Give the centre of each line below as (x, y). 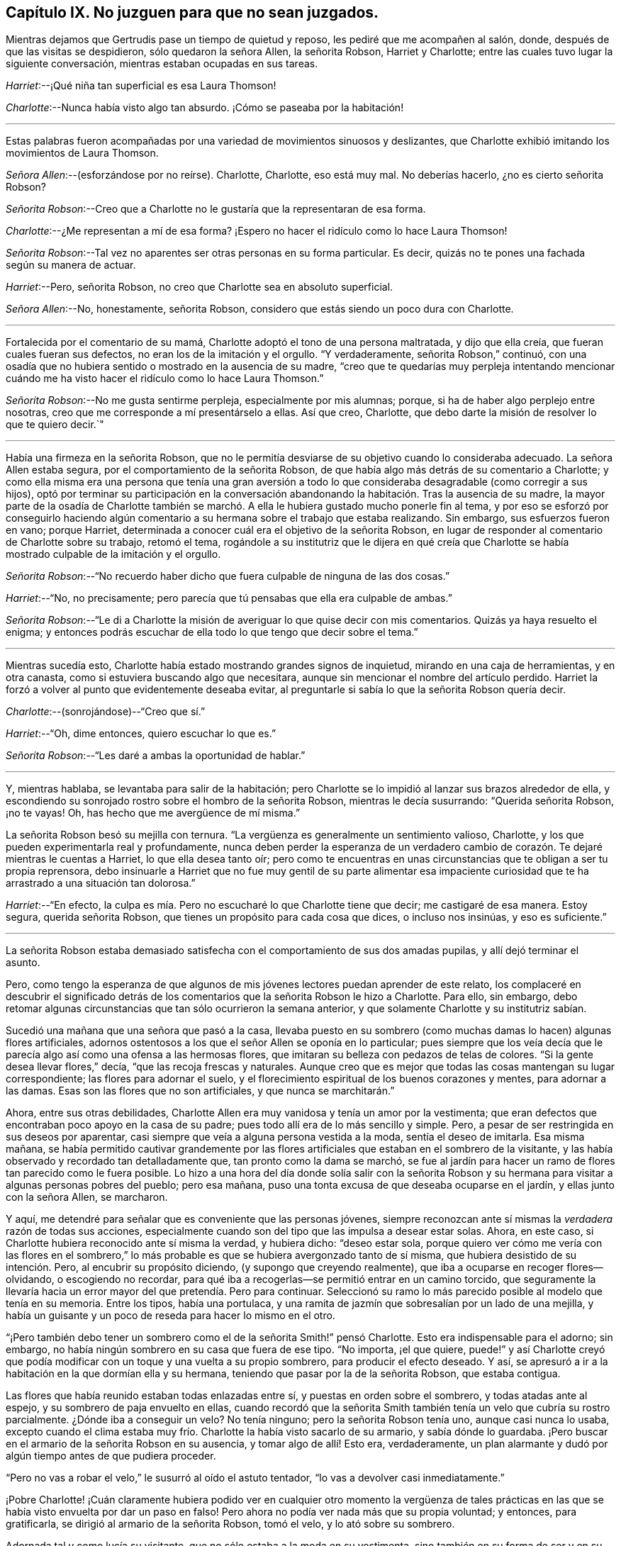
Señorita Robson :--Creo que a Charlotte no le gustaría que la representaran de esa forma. (216, 209)
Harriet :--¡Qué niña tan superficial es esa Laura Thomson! (141, 86)
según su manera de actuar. (71, 265)
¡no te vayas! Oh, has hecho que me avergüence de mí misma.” (153, 813)
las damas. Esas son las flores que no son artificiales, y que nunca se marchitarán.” (200, 1091)
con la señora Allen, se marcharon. (87, 1197)
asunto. (23, 963)
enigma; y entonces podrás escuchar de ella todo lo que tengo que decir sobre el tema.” (212, 632)
